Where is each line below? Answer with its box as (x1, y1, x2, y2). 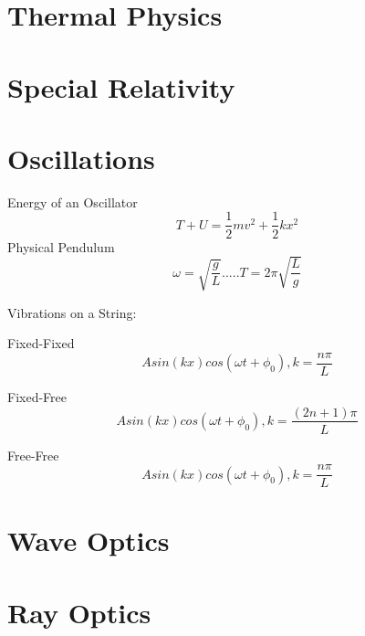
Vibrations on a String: (7, 302, 137, 322)
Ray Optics (7, 593, 151, 631)
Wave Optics (7, 522, 170, 559)
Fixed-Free (7, 387, 67, 406)
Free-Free (7, 445, 59, 464)
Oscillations (7, 139, 155, 176)
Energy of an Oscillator (7, 192, 138, 211)
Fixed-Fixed (7, 334, 75, 353)
